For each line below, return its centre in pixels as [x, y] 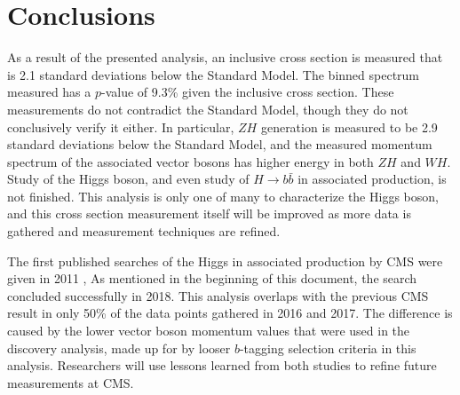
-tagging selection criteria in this [328, 348]
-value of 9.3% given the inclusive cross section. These [248, 92]
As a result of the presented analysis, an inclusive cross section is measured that [225, 57]
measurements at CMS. [71, 382]
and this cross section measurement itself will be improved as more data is [209, 213]
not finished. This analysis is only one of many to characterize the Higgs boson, [223, 196]
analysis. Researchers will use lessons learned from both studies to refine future [222, 365]
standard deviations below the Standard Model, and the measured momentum [220, 144]
